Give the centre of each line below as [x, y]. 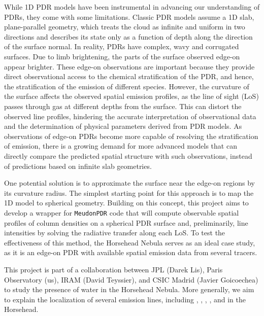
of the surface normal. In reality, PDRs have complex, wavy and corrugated [122, 46]
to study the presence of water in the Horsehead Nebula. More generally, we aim [129, 289]
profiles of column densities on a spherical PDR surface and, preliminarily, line [126, 222]
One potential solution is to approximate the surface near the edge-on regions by [129, 183]
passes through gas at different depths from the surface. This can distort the [123, 106]
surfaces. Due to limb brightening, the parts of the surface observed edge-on [122, 56]
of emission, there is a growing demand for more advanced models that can [121, 146]
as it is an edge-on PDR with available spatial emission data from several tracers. [131, 252]
